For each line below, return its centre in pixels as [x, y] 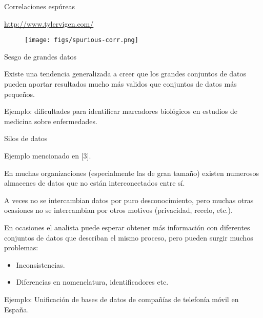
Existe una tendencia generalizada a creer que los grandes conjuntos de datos [125, 74]
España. [17, 309]
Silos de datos [26, 138]
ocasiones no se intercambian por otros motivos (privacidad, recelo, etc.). [118, 210]
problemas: [21, 247]
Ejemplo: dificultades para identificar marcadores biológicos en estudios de [121, 111]
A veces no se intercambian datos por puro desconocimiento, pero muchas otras [129, 200]
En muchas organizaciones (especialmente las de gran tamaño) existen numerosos [132, 173]
